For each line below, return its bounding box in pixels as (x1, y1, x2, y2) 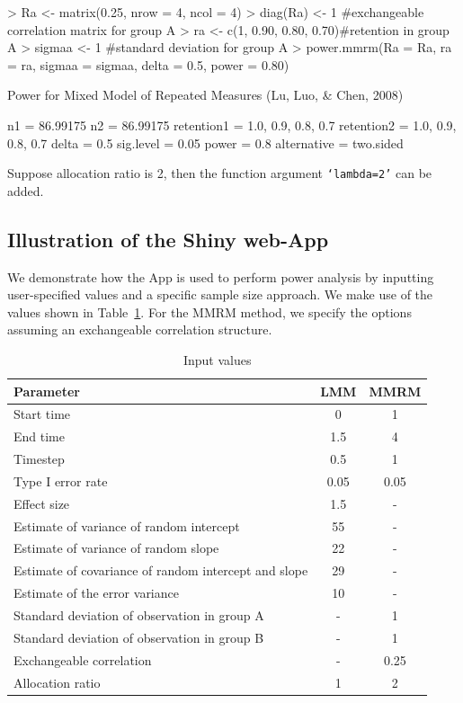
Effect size (13, 494, 70, 512)
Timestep (13, 449, 65, 468)
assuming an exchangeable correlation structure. (7, 320, 272, 339)
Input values (183, 350, 252, 369)
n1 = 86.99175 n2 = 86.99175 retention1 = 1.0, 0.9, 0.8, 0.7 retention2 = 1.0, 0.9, (7, 115, 457, 134)
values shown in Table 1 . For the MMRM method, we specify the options (7, 302, 412, 321)
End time (13, 427, 65, 446)
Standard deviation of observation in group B (13, 627, 264, 646)
